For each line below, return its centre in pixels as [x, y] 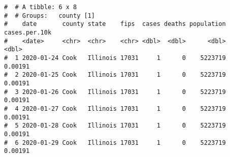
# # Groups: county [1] [50, 15]
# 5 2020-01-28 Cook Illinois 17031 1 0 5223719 [115, 126]
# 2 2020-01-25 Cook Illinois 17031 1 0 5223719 [115, 75]
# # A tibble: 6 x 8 [41, 7]
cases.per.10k [28, 32]
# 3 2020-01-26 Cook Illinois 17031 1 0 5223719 [115, 92]
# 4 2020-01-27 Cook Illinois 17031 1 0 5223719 [115, 108]
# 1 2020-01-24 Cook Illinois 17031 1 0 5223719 [115, 58]
